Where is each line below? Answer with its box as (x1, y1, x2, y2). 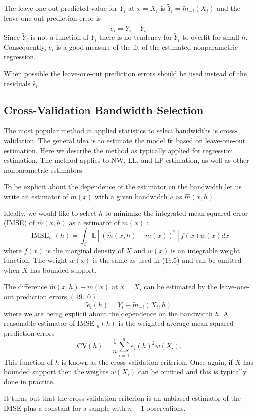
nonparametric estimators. (4, 164, 84, 175)
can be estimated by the (144, 281, 217, 292)
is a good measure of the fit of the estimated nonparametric (56, 41, 238, 52)
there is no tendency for (99, 32, 172, 42)
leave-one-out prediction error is (4, 12, 101, 23)
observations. (146, 403, 186, 413)
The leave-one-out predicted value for (4, 3, 118, 13)
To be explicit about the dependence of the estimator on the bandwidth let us (4, 181, 242, 192)
